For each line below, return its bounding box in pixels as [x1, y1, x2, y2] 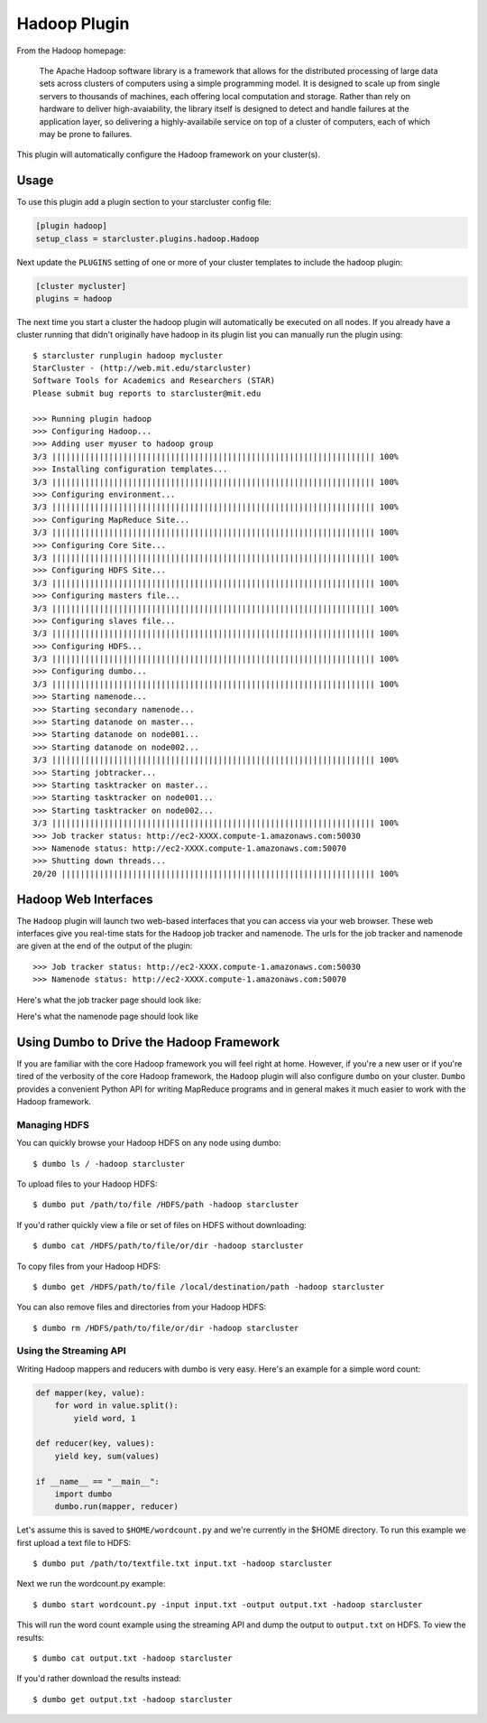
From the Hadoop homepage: [16, 45, 126, 56]
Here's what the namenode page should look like [16, 1011, 198, 1021]
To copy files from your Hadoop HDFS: [16, 1261, 161, 1271]
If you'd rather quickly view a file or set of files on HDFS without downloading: [16, 1219, 307, 1230]
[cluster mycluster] [35, 281, 126, 291]
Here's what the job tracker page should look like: [16, 994, 202, 1005]
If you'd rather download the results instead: [16, 1673, 182, 1684]
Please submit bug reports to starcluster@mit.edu [32, 388, 262, 398]
